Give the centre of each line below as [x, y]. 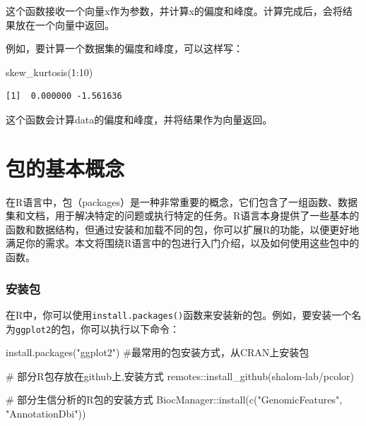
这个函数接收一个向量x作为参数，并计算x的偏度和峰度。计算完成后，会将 [174, 11]
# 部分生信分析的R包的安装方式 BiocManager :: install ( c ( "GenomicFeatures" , [174, 400]
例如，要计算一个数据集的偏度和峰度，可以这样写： [124, 48]
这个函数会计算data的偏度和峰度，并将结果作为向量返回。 [139, 119]
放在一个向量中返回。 [65, 24]
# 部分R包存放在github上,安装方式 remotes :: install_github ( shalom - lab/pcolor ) [180, 376]
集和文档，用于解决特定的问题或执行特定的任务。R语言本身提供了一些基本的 [183, 215]
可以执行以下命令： [135, 328]
